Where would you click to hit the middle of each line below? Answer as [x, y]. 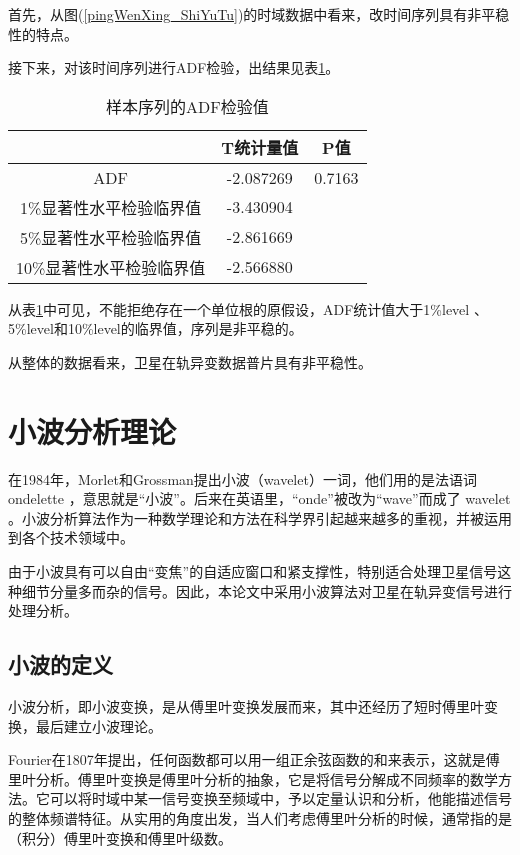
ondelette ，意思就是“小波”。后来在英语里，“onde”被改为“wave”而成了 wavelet [259, 498]
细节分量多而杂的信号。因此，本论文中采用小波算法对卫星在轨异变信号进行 [266, 590]
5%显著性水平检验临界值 [111, 237]
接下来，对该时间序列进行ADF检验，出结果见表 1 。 [174, 67]
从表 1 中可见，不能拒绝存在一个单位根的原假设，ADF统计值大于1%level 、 [248, 308]
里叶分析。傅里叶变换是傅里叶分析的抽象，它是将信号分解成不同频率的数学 [253, 778]
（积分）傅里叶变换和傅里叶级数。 [120, 837]
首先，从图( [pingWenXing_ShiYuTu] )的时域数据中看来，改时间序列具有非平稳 [259, 14]
